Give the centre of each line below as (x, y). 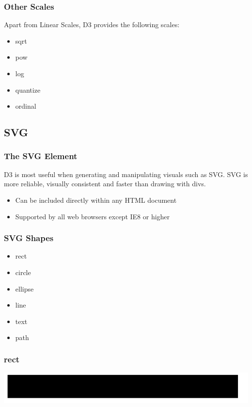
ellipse (24, 288)
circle (23, 272)
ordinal (26, 106)
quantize (28, 90)
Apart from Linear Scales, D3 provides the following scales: (92, 24)
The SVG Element (41, 156)
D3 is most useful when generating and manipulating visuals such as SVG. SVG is (126, 174)
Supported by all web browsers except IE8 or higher (93, 216)
